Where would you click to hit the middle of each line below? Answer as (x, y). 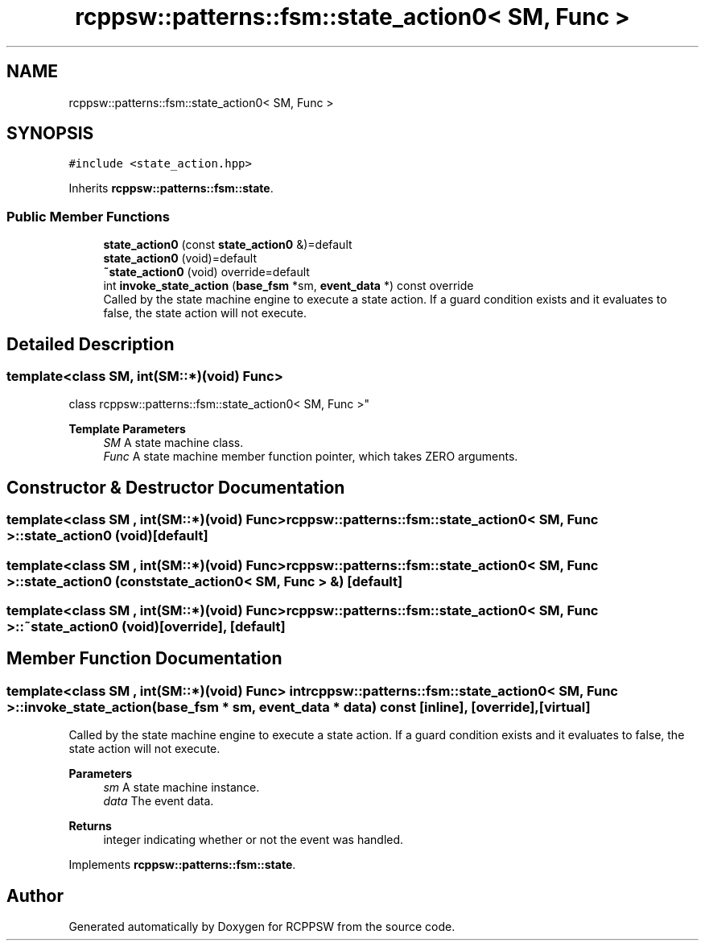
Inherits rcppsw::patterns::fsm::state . (171, 188)
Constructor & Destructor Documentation (176, 487)
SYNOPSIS (50, 134)
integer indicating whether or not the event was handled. (254, 840)
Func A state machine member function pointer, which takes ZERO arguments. (311, 457)
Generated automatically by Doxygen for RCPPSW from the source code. (262, 927)
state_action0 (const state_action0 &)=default (228, 245)
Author (35, 895)
